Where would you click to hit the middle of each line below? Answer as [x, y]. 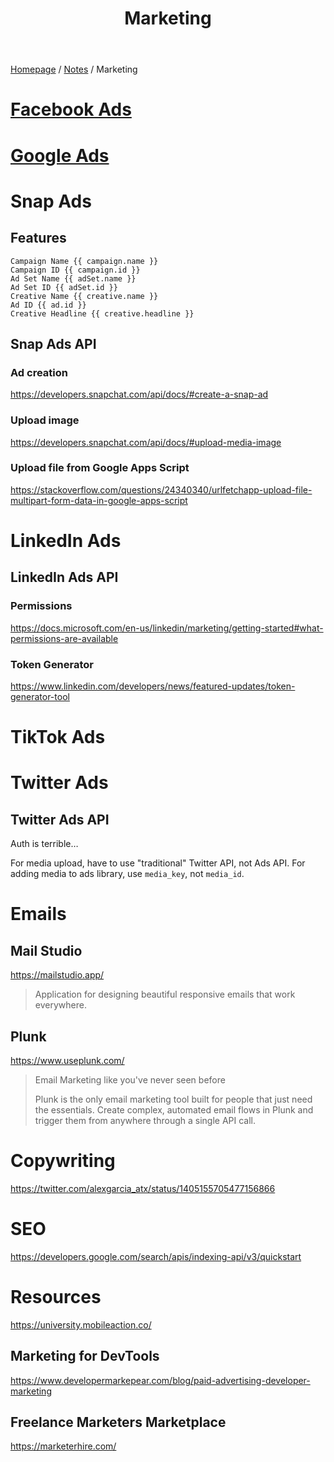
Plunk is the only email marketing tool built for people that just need [173, 1099]
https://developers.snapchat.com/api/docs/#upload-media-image [146, 442]
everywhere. [60, 1005]
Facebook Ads [71, 109]
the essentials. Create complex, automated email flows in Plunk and [174, 1110]
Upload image [45, 420]
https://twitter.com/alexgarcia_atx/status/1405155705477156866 [143, 1188]
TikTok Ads [58, 737]
